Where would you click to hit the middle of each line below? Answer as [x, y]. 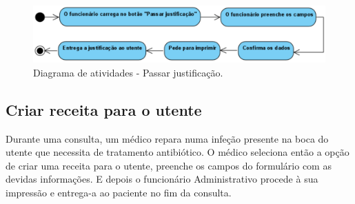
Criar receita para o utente [104, 109]
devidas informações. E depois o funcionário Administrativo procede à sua [162, 179]
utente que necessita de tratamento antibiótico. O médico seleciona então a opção [177, 152]
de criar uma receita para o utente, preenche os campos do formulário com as [169, 165]
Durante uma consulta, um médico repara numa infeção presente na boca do [167, 138]
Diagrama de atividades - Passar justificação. [128, 72]
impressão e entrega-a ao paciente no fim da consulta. [119, 192]
